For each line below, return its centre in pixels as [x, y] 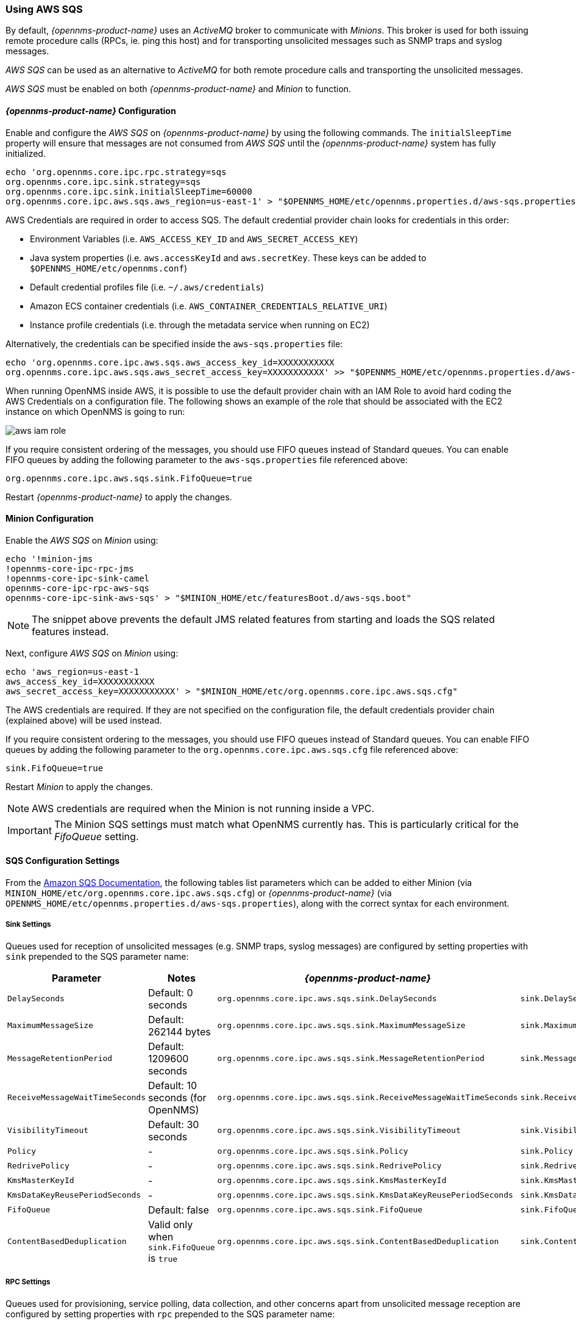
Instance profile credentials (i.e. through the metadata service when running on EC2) [200, 325]
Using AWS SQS [44, 9]
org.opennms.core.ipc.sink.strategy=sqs [103, 182]
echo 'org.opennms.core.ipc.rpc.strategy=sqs [116, 172]
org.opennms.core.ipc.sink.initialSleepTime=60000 [129, 191]
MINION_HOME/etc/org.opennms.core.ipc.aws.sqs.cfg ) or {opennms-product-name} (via [199, 893]
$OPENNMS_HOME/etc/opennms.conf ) [108, 268]
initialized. [26, 153]
